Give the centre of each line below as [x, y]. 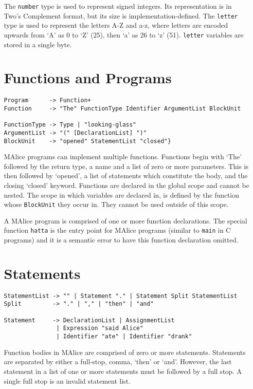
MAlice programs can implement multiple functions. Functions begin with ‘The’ [123, 157]
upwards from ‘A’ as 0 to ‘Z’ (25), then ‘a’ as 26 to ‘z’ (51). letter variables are [124, 34]
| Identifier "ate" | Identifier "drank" [124, 337]
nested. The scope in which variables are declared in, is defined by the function [122, 194]
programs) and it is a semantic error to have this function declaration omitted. [121, 240]
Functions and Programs [88, 78]
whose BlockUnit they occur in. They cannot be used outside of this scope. [116, 204]
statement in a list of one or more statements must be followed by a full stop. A [123, 371]
